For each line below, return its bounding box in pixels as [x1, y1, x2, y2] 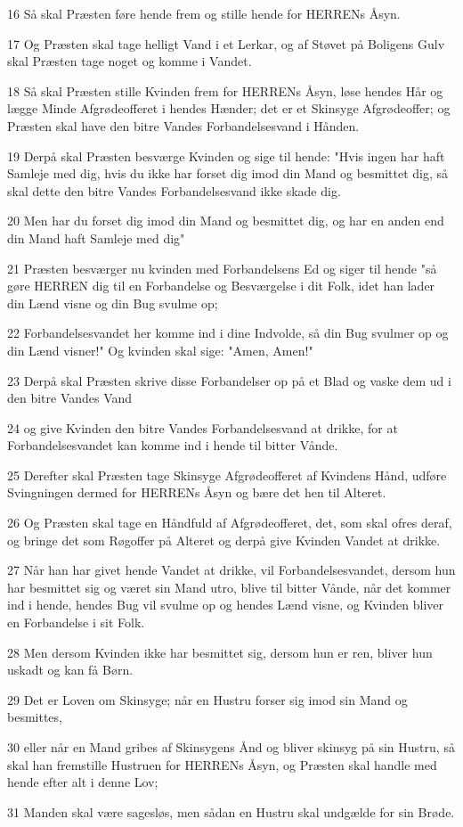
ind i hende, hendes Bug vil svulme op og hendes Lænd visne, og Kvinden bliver [7, 595, 443, 614]
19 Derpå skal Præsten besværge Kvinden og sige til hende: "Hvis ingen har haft [7, 146, 445, 165]
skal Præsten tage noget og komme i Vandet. [7, 52, 252, 70]
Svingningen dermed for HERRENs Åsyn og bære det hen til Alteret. [7, 483, 386, 502]
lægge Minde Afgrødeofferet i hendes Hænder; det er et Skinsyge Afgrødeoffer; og [7, 99, 451, 118]
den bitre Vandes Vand [7, 389, 133, 407]
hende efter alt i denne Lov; [7, 773, 158, 791]
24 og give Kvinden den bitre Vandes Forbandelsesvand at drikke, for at [7, 418, 398, 437]
